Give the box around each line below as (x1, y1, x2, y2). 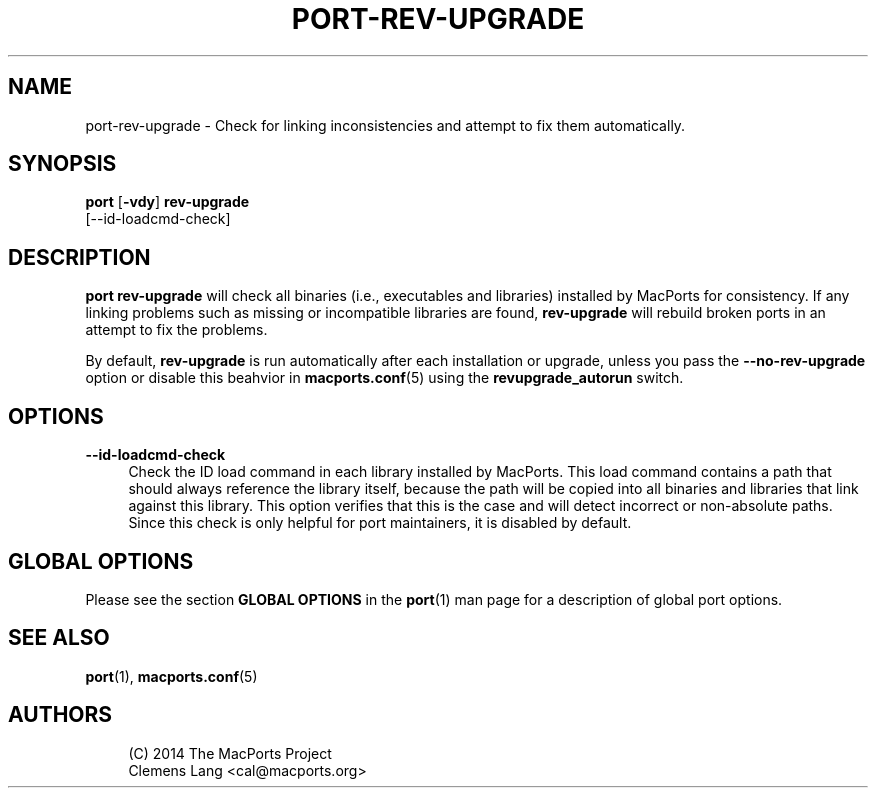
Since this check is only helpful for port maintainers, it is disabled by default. (128, 514, 632, 532)
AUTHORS (8, 702, 113, 728)
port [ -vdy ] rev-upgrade (85, 193, 250, 211)
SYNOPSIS (8, 151, 117, 177)
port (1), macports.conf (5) (85, 667, 258, 685)
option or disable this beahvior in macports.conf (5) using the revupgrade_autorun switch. (85, 369, 684, 387)
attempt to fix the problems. (85, 321, 268, 339)
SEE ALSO (8, 625, 110, 651)
